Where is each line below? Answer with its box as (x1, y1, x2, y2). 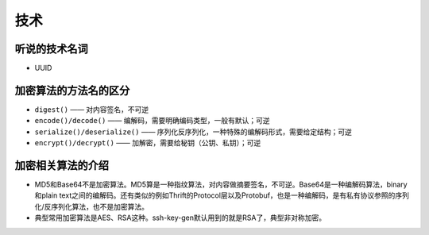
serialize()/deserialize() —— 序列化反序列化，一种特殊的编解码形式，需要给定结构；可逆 (34, 127, 353, 137)
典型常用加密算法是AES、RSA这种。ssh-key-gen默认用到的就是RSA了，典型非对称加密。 (34, 213, 326, 222)
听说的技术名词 (14, 42, 88, 56)
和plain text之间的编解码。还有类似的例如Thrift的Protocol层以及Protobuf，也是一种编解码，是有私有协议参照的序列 (34, 191, 409, 200)
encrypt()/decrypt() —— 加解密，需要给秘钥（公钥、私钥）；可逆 (34, 138, 261, 148)
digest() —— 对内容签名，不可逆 (34, 104, 149, 114)
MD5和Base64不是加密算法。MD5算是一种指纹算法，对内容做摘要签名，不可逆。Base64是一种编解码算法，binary (34, 179, 408, 190)
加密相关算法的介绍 (14, 159, 109, 172)
